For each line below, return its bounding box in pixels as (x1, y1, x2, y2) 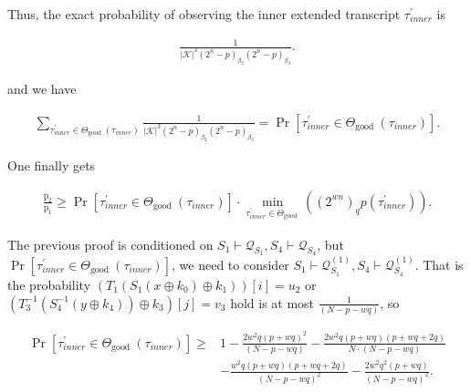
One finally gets (7, 156, 96, 175)
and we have (7, 79, 77, 98)
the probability (7, 275, 91, 294)
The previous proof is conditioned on (7, 235, 214, 253)
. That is (414, 255, 464, 274)
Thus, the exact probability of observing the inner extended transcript (7, 5, 401, 23)
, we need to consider (172, 255, 289, 274)
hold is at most (230, 293, 315, 312)
